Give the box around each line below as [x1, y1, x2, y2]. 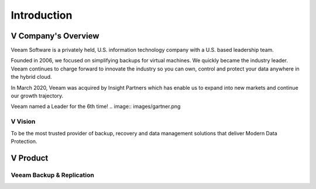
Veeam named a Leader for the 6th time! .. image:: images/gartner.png [11, 103, 181, 110]
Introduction [11, 9, 73, 22]
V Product [11, 153, 49, 163]
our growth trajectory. [11, 92, 64, 99]
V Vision [11, 117, 36, 125]
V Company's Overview [11, 31, 99, 41]
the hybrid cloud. [11, 73, 52, 80]
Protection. [11, 138, 37, 145]
